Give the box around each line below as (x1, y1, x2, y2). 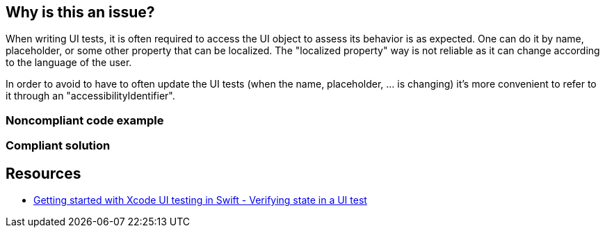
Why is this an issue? (6, 3, 155, 21)
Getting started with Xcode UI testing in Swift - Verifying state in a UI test (33, 194, 367, 207)
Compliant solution (6, 138, 111, 153)
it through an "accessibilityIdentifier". (6, 90, 175, 102)
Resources (6, 164, 81, 182)
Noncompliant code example (6, 113, 164, 127)
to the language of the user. (6, 56, 132, 69)
